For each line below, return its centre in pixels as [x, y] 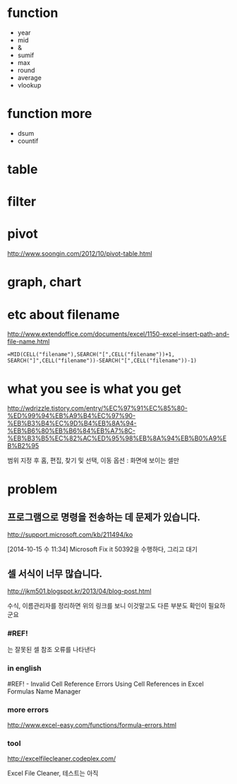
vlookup [29, 85]
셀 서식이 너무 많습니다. [55, 574]
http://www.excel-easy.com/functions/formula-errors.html [92, 725]
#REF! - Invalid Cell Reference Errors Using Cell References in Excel [106, 684]
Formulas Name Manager [44, 691]
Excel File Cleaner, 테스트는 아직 [53, 773]
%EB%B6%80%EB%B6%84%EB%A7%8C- [72, 431]
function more [50, 114]
